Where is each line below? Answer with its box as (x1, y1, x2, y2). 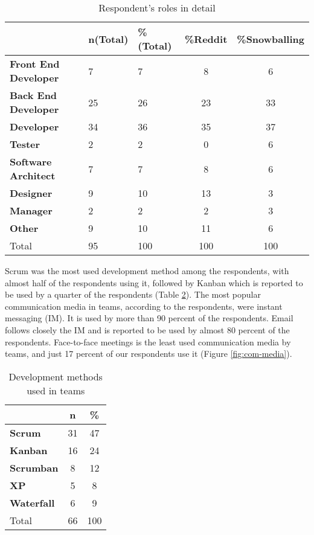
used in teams (27, 383, 85, 397)
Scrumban (10, 460, 59, 475)
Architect (10, 168, 56, 182)
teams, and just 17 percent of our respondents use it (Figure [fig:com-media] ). (5, 347, 292, 360)
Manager (10, 203, 53, 217)
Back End (10, 88, 57, 102)
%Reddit (185, 31, 228, 46)
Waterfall (10, 495, 55, 510)
